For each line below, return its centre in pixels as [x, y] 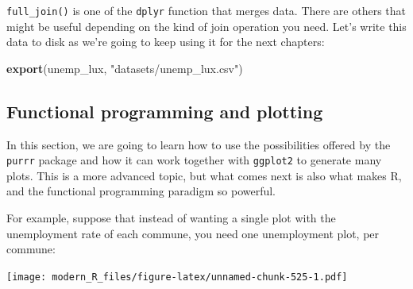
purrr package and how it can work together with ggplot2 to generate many [194, 160]
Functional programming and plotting [165, 111]
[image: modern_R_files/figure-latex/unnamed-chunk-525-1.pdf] [177, 277]
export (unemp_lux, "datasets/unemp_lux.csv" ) [125, 68]
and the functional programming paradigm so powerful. [141, 191]
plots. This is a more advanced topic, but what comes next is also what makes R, [204, 175]
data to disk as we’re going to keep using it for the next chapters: [166, 42]
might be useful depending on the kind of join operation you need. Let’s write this [206, 26]
